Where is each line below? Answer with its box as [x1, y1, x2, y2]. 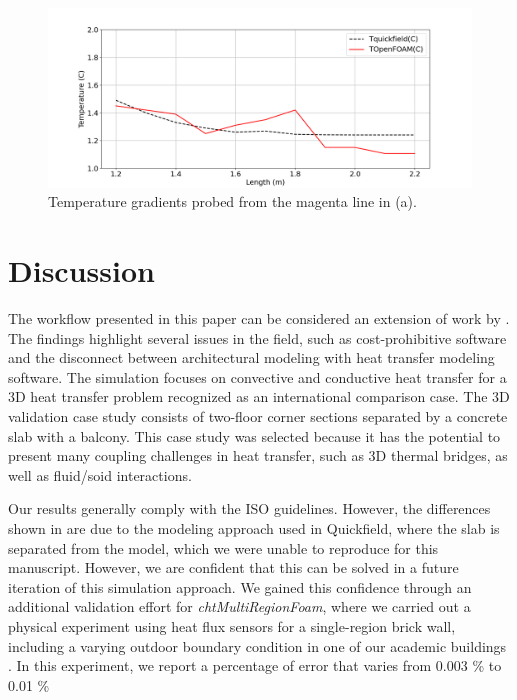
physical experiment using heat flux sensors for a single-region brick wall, [8, 615, 456, 636]
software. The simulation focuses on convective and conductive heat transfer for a [8, 366, 507, 387]
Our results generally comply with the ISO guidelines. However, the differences [8, 498, 491, 519]
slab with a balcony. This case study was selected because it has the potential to [8, 425, 501, 446]
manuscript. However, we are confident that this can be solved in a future [8, 557, 459, 578]
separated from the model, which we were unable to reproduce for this [8, 537, 439, 558]
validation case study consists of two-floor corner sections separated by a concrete [8, 405, 508, 426]
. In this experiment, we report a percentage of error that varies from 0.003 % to [8, 655, 502, 676]
